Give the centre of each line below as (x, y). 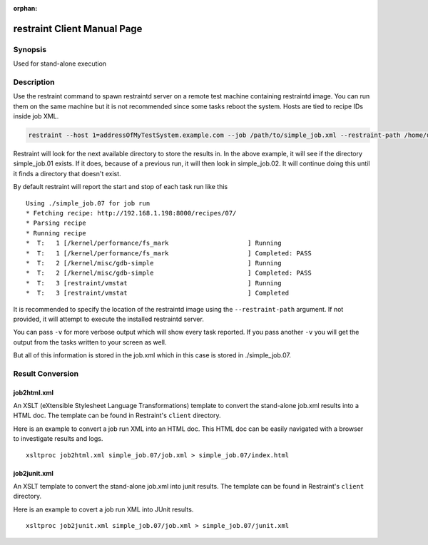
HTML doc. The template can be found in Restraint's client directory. (117, 416)
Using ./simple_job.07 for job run (88, 203)
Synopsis (30, 49)
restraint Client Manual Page (78, 29)
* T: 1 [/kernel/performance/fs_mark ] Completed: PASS (169, 253)
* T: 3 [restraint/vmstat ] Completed (158, 293)
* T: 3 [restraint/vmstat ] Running (154, 283)
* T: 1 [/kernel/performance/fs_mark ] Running (154, 243)
